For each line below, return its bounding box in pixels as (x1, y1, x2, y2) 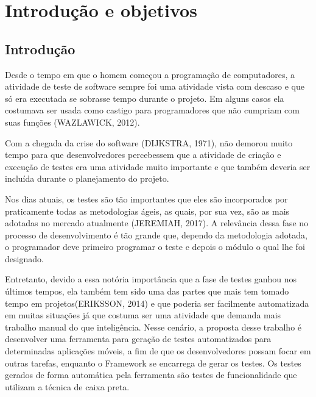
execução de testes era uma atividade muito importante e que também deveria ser (5, 160, 311, 173)
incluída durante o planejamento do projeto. (5, 172, 169, 185)
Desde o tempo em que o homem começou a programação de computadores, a (5, 68, 295, 80)
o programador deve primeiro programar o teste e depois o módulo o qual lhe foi (5, 240, 305, 253)
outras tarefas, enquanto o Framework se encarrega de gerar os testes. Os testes (5, 356, 301, 369)
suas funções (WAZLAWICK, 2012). (5, 115, 140, 128)
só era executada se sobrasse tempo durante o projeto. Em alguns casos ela (5, 91, 284, 104)
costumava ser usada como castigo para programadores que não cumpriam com (5, 104, 300, 116)
